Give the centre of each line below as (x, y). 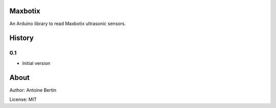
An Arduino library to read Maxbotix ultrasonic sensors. (68, 24)
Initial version (36, 63)
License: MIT (23, 99)
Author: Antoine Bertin (33, 90)
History (22, 38)
